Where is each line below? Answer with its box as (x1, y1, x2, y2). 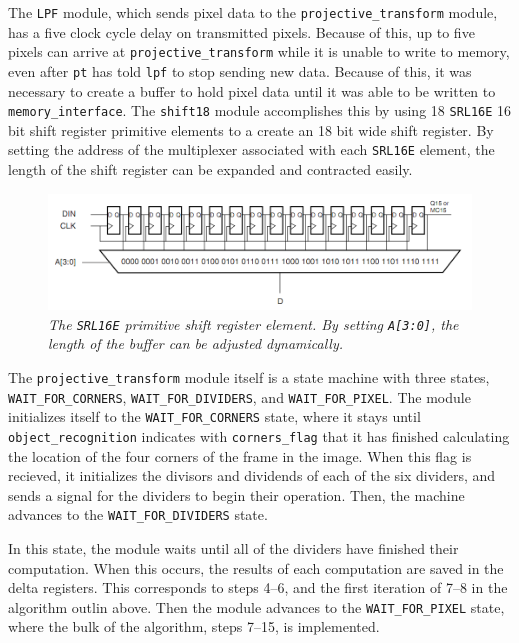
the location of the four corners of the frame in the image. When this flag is (8, 445, 472, 466)
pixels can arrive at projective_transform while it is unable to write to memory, (8, 41, 510, 62)
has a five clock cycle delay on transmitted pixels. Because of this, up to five (8, 21, 475, 42)
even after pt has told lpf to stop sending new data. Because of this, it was (8, 60, 472, 81)
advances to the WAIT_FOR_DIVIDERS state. (8, 504, 268, 525)
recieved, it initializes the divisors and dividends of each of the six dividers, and (8, 465, 496, 486)
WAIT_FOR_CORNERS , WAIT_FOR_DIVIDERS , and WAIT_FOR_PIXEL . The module (8, 386, 471, 407)
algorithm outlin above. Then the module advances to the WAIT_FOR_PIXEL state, (8, 596, 505, 617)
